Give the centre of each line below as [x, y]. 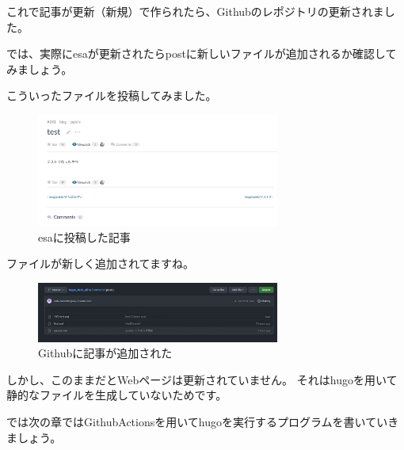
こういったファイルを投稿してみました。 [112, 95]
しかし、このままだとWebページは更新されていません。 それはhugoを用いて [202, 379]
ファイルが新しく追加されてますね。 [100, 263]
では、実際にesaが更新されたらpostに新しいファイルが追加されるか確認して [202, 53]
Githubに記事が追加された [105, 353]
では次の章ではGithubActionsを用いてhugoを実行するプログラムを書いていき [203, 422]
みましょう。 [40, 69]
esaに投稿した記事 [84, 236]
